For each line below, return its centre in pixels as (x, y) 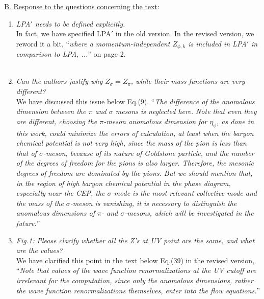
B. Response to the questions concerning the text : (82, 6)
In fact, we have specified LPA (63, 33)
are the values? (39, 250)
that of (26, 153)
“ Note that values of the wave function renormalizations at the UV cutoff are (136, 270)
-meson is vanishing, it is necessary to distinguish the (153, 203)
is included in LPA (217, 43)
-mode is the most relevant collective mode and (184, 193)
